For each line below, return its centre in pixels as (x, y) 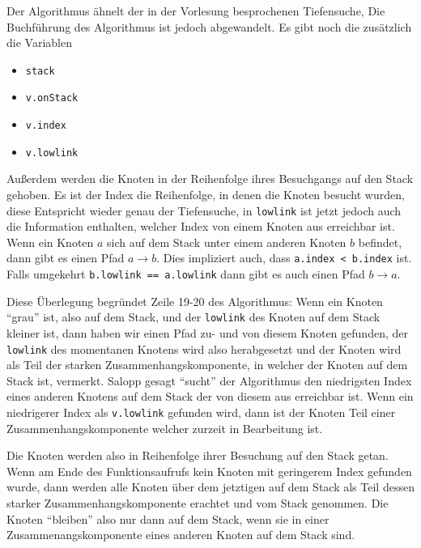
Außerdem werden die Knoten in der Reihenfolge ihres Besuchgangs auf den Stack (210, 178)
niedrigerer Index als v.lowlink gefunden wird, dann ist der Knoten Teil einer (201, 412)
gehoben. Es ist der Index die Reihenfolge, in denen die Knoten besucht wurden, (206, 194)
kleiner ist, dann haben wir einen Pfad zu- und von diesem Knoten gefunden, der (207, 333)
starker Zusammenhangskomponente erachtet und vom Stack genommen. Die (198, 503)
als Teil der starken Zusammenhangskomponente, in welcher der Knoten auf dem (207, 365)
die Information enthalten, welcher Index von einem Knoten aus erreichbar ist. (201, 226)
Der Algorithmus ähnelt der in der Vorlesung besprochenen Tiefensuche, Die (196, 11)
